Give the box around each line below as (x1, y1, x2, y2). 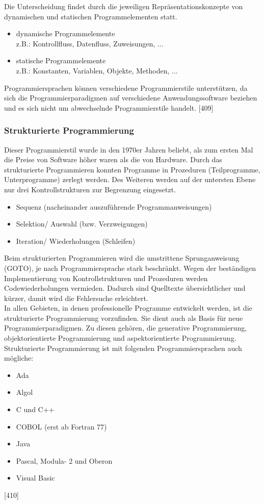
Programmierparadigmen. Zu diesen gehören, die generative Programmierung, (4, 322, 247, 333)
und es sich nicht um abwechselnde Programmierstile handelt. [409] (4, 102, 214, 113)
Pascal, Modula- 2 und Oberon (16, 455, 113, 466)
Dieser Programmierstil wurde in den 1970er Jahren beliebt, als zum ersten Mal (4, 144, 253, 155)
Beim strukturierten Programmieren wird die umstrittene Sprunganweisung (4, 253, 240, 263)
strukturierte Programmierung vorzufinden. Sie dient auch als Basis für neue (4, 312, 243, 323)
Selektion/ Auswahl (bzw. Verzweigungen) (16, 218, 148, 229)
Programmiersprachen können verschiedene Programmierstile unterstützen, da (4, 82, 248, 93)
